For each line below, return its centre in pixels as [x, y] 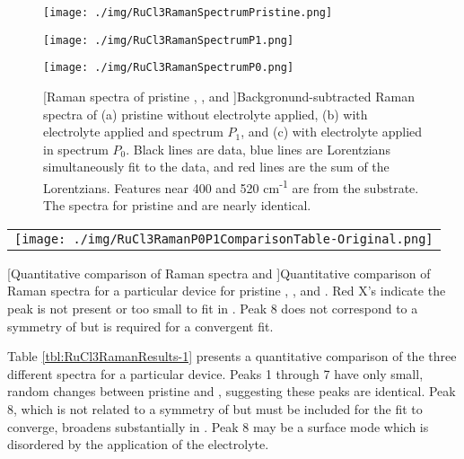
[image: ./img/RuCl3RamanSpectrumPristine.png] [188, 13]
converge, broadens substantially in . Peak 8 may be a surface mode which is [218, 426]
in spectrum [76, 149]
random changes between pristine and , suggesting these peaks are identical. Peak [232, 391]
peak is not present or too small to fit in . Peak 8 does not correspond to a [213, 308]
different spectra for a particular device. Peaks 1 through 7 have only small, [215, 373]
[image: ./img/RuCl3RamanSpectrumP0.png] [169, 68]
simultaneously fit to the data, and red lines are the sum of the [216, 167]
